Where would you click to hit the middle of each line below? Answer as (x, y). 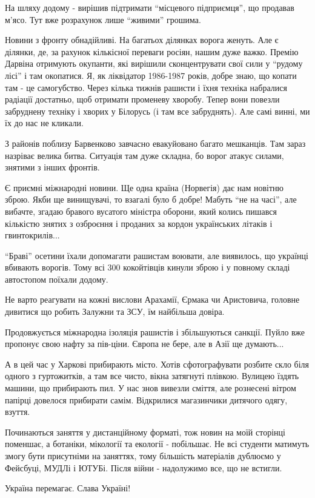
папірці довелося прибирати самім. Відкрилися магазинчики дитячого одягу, (146, 399)
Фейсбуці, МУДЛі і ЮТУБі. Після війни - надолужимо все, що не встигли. (144, 467)
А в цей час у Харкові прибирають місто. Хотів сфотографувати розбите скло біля (157, 364)
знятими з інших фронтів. (52, 167)
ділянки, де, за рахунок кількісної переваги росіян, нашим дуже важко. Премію (152, 51)
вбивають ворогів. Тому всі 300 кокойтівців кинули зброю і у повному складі (148, 267)
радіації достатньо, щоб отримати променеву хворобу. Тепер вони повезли (142, 99)
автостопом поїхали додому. (57, 279)
